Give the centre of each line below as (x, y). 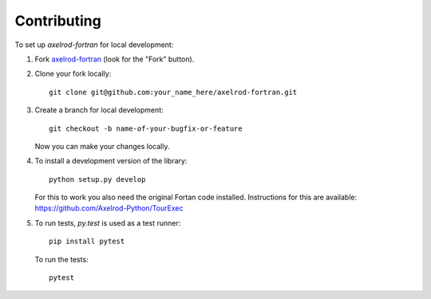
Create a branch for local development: (99, 110)
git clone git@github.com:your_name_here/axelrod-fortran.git (173, 92)
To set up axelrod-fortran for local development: (94, 45)
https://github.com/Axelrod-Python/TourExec (109, 208)
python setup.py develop (97, 179)
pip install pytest (87, 242)
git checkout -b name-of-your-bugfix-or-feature (146, 128)
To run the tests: (61, 259)
